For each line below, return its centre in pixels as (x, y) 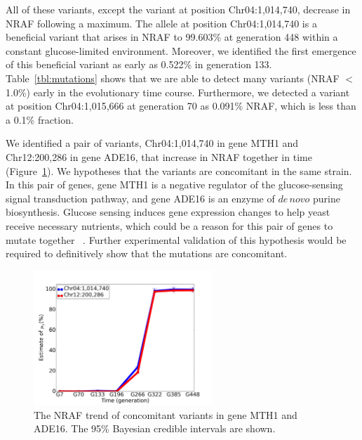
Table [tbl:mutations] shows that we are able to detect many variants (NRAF (173, 78)
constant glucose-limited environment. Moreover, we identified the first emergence (181, 50)
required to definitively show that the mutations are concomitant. (147, 253)
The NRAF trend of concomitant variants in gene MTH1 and (166, 414)
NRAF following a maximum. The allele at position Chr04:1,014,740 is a (161, 23)
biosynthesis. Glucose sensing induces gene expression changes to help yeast (168, 212)
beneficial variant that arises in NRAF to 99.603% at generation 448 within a (172, 37)
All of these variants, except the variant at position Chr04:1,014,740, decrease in (178, 9)
